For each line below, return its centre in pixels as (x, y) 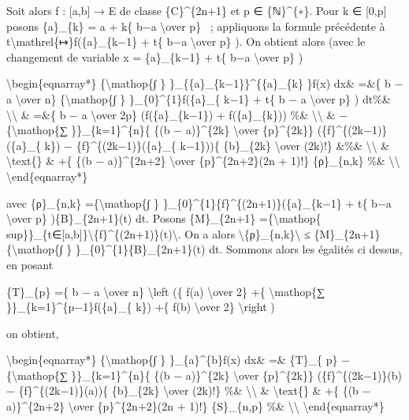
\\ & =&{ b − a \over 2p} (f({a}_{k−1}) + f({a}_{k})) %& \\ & (171, 114)
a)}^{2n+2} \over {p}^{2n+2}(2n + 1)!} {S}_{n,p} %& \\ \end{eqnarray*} (195, 406)
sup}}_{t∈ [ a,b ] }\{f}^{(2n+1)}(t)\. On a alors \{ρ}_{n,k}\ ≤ (158, 233)
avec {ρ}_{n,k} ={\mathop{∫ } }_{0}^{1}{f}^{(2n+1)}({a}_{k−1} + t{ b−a (199, 202)
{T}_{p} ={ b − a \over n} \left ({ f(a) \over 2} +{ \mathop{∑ (165, 291)
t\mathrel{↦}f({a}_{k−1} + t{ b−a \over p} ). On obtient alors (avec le (186, 41)
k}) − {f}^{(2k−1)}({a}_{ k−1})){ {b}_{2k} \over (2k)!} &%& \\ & (217, 145)
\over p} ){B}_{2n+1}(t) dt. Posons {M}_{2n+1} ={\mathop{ (164, 218)
